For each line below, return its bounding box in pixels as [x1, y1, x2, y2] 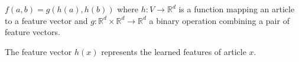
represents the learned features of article [101, 45, 246, 57]
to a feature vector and [5, 14, 88, 26]
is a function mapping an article [178, 3, 295, 15]
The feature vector [5, 45, 72, 57]
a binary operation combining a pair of [149, 14, 290, 26]
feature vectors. [5, 26, 60, 38]
